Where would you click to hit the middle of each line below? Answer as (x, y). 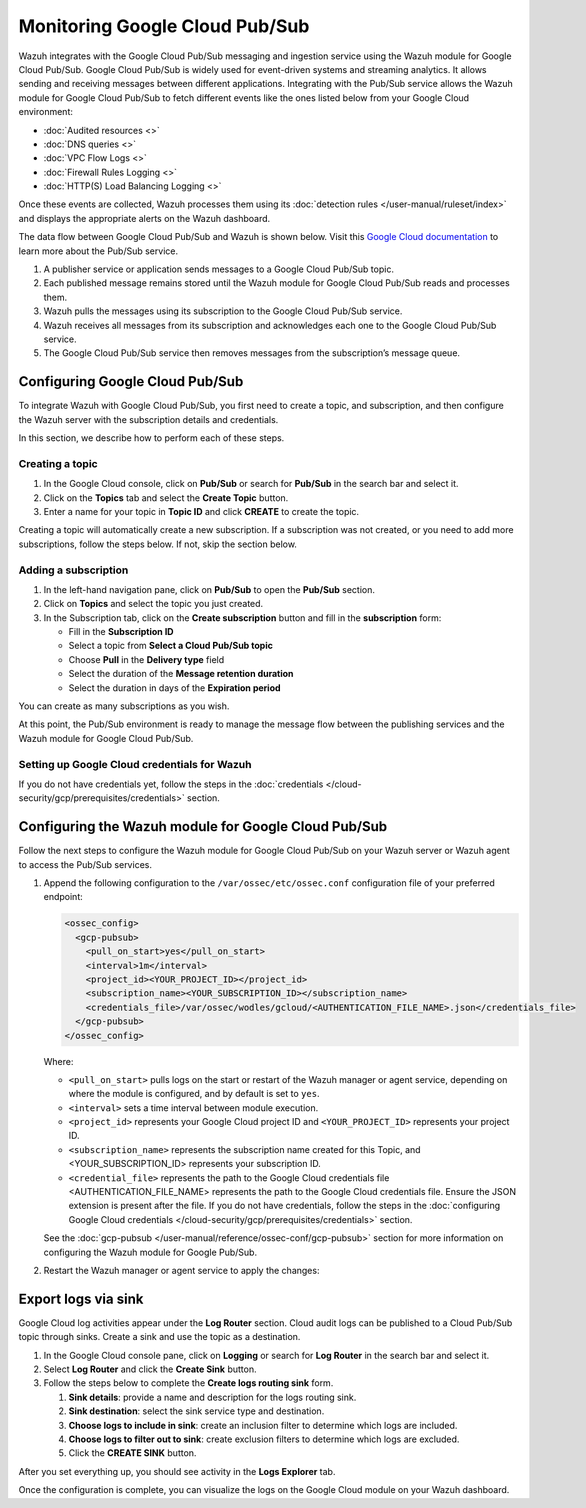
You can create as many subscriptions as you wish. (124, 706)
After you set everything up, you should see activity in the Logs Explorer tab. (177, 1471)
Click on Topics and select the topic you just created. (153, 604)
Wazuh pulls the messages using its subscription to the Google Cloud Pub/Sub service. (223, 311)
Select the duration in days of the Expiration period (174, 687)
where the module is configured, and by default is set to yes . (194, 1094)
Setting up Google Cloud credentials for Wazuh (135, 764)
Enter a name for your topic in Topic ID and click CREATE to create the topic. (201, 511)
